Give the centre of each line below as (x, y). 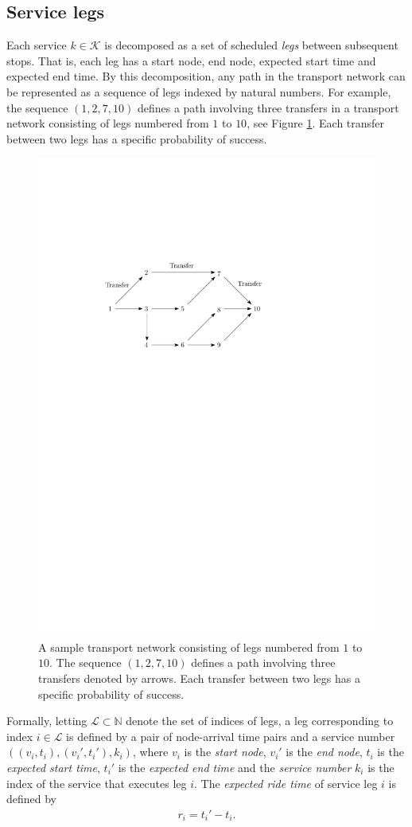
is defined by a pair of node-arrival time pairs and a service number (231, 736)
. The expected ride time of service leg (286, 783)
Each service (37, 45)
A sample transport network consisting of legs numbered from (189, 647)
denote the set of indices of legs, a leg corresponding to (260, 721)
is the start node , (225, 752)
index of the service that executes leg (97, 783)
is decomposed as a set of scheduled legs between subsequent (251, 45)
